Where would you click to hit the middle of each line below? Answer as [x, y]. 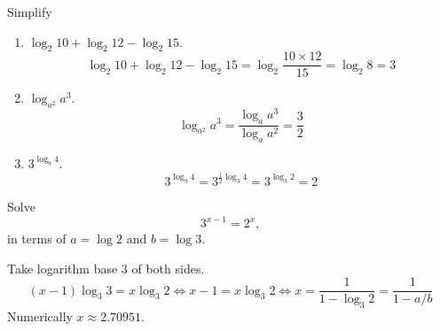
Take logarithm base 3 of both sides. [106, 268]
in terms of [37, 238]
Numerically [40, 316]
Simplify [30, 12]
